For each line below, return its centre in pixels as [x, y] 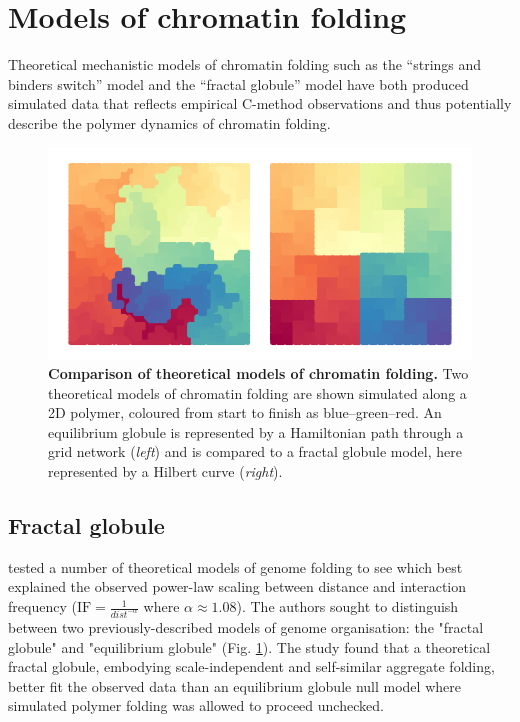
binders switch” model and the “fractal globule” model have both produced [238, 83]
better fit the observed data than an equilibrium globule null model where [234, 685]
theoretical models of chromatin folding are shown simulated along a [257, 392]
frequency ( [42, 606]
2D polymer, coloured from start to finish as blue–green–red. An [245, 412]
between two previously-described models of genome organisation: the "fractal [246, 626]
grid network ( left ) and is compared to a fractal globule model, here [255, 451]
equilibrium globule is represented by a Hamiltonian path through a [256, 431]
